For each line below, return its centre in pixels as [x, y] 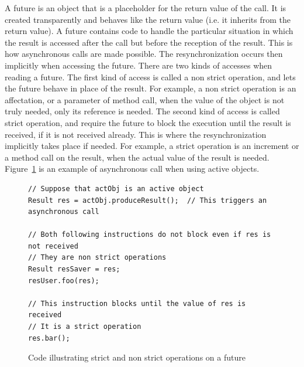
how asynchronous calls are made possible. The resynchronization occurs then [144, 54]
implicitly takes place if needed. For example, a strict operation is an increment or [152, 146]
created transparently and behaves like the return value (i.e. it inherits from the [148, 19]
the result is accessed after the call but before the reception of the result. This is [149, 42]
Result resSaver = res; [74, 269]
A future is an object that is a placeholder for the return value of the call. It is [146, 8]
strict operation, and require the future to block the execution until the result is [148, 122]
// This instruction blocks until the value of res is [137, 303]
